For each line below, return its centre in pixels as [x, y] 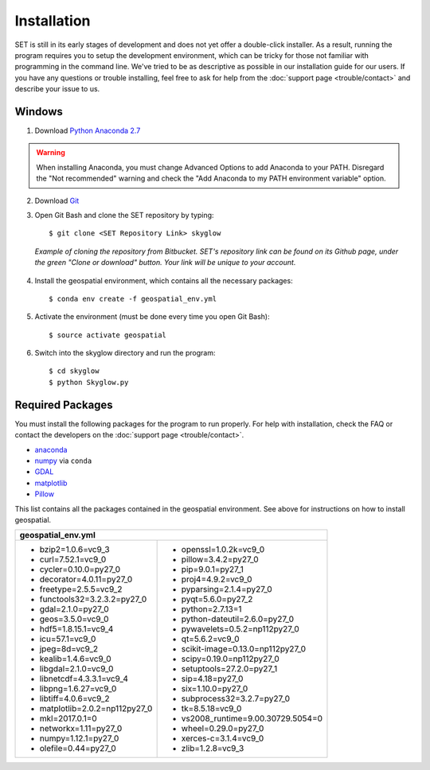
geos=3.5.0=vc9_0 [74, 619]
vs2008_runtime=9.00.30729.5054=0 [252, 718]
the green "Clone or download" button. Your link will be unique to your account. [165, 262]
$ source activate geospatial [108, 335]
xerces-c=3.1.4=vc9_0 [223, 738]
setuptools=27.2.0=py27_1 [229, 669]
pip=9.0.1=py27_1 [213, 570]
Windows [39, 111]
